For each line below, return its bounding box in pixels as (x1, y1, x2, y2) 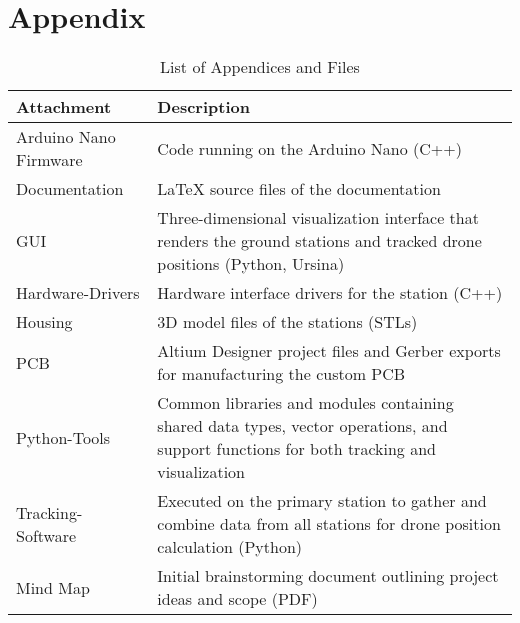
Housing (16, 310, 73, 334)
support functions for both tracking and (157, 437, 436, 461)
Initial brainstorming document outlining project (157, 564, 499, 588)
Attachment (16, 95, 112, 119)
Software (16, 523, 77, 547)
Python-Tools (16, 425, 111, 449)
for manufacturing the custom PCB (157, 362, 406, 386)
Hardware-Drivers (16, 281, 140, 305)
